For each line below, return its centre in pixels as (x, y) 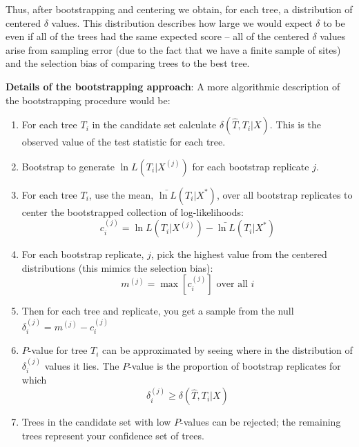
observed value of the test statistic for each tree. (124, 142)
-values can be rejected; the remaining (261, 422)
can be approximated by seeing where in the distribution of (227, 350)
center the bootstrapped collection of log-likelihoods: (133, 211)
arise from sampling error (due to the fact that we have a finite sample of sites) (173, 49)
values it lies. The (82, 365)
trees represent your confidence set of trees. (113, 435)
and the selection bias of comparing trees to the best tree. (128, 63)
